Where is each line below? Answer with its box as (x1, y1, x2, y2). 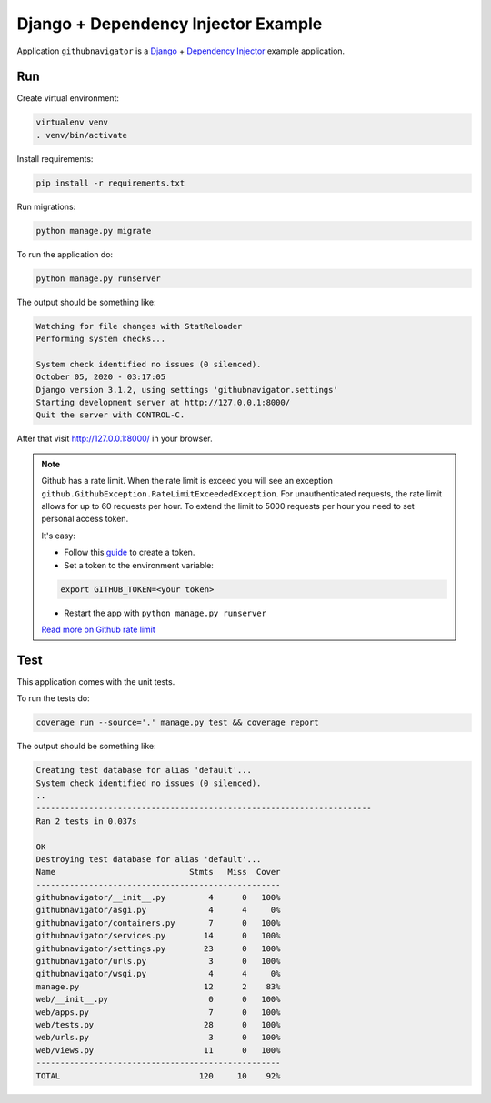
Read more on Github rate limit (41, 624, 156, 635)
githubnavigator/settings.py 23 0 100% (35, 943, 281, 954)
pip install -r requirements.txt (35, 177, 185, 188)
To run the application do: (16, 248, 114, 259)
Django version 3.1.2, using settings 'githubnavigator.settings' (35, 385, 338, 395)
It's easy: (41, 530, 76, 541)
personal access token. (41, 514, 129, 525)
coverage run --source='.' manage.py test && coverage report (35, 717, 319, 727)
